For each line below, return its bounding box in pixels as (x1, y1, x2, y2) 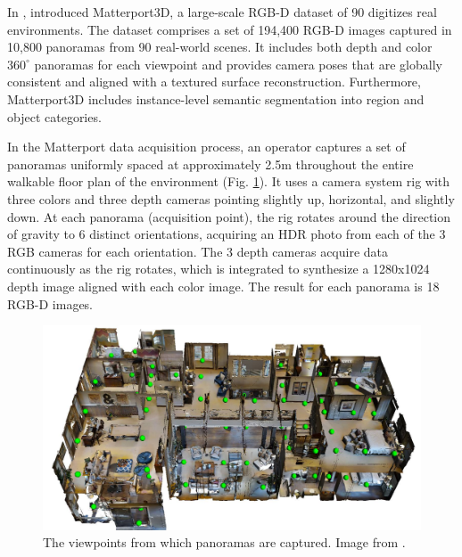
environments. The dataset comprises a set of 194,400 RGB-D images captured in (7, 20, 452, 38)
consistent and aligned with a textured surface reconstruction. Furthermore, (7, 72, 421, 91)
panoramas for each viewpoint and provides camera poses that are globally (34, 54, 442, 73)
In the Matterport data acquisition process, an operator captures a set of (7, 137, 406, 156)
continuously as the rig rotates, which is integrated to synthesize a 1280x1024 (7, 259, 430, 278)
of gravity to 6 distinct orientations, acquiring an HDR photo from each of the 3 (7, 225, 446, 243)
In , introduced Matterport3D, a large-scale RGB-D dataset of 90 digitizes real (7, 3, 437, 20)
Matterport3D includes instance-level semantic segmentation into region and (7, 89, 425, 108)
